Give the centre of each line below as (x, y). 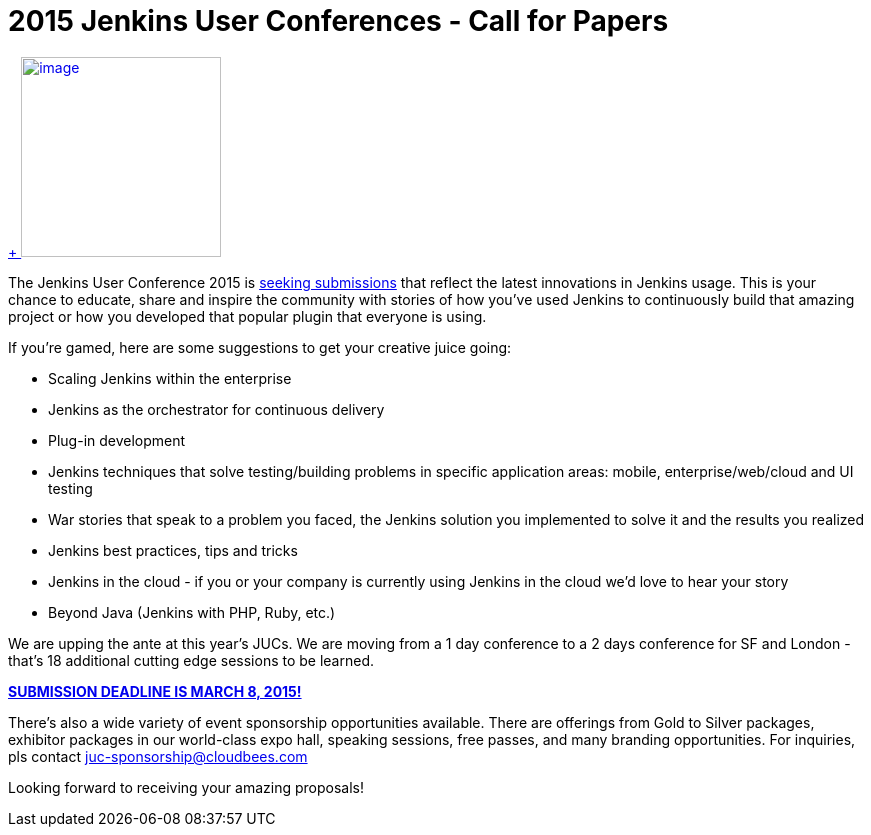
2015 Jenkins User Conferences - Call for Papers (338, 21)
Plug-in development (117, 440)
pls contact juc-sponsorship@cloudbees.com (158, 756)
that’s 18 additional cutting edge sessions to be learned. (191, 660)
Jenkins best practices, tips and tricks (173, 550)
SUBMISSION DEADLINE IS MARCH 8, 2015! (155, 691)
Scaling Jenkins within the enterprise (170, 378)
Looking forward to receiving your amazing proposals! (186, 787)
